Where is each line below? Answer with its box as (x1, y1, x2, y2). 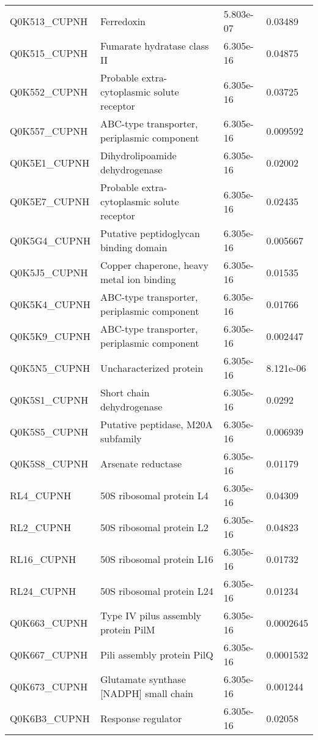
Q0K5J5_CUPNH (10, 265, 88, 279)
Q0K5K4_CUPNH (10, 296, 91, 311)
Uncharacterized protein (100, 360, 204, 375)
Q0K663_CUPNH (10, 615, 88, 630)
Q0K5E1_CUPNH (10, 155, 90, 170)
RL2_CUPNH (10, 519, 72, 534)
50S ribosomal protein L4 (100, 488, 209, 502)
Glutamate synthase (100, 672, 186, 686)
